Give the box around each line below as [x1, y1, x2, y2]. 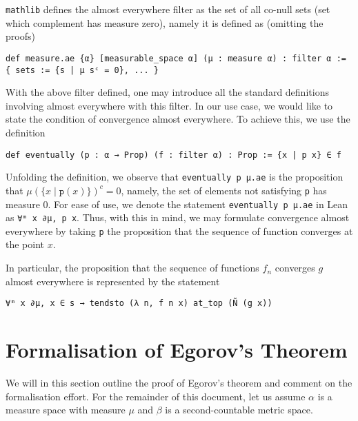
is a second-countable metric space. [165, 402, 313, 417]
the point [6, 237, 45, 251]
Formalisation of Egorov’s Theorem [6, 336, 348, 364]
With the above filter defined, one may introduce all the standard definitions [6, 85, 329, 99]
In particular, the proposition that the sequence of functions [6, 260, 259, 275]
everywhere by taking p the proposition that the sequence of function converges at [6, 223, 353, 238]
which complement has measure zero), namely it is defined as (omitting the [6, 15, 324, 30]
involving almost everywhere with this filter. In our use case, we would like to [6, 98, 333, 112]
